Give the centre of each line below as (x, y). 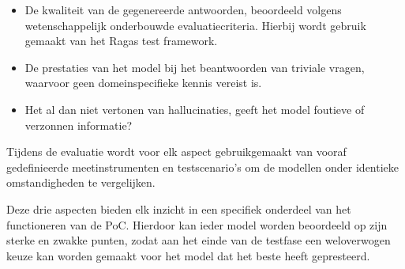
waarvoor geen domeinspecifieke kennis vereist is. (143, 83)
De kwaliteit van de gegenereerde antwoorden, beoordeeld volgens (183, 9)
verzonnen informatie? (79, 125)
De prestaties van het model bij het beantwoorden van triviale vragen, (195, 67)
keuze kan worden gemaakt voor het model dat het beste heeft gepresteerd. (188, 255)
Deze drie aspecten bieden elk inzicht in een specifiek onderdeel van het (179, 208)
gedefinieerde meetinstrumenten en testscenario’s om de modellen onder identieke (203, 167)
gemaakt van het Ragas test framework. (121, 41)
